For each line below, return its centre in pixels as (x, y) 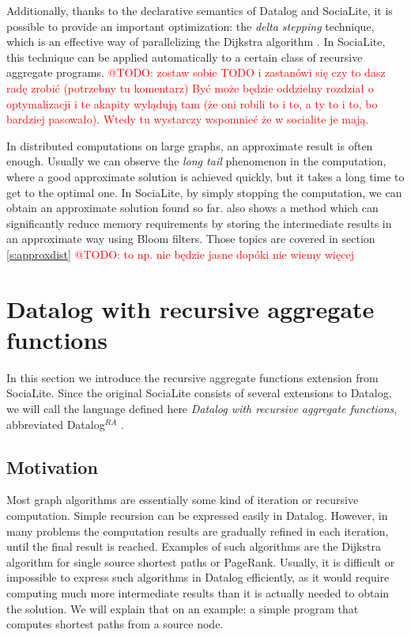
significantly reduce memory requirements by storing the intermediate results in (199, 223)
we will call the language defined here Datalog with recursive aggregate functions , (202, 408)
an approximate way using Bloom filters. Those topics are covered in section (191, 239)
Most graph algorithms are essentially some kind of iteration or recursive (183, 500)
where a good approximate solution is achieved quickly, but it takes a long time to (205, 176)
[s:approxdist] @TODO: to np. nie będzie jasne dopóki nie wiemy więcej (180, 254)
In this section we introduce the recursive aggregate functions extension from (192, 377)
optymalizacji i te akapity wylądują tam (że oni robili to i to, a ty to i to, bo (192, 103)
